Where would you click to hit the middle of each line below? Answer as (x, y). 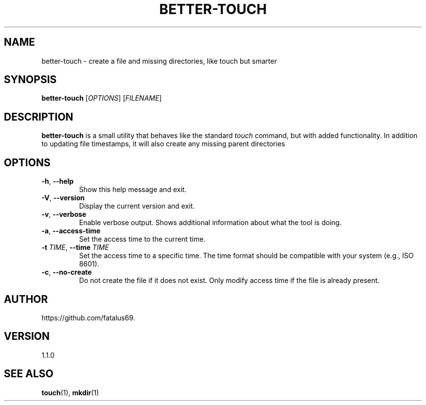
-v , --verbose (64, 214)
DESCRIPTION (39, 117)
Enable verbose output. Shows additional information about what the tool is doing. (210, 223)
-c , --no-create (67, 272)
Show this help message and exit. (133, 190)
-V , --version (63, 198)
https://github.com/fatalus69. (88, 317)
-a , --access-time (71, 231)
